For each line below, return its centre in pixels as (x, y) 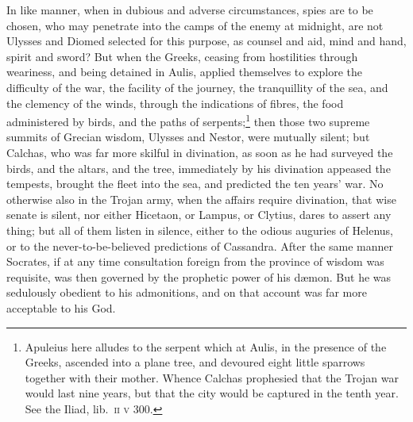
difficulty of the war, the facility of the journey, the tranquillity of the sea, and (197, 87)
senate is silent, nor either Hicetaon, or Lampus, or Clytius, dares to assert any (199, 215)
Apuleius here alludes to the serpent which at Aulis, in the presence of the (206, 346)
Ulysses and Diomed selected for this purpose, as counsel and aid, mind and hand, (206, 41)
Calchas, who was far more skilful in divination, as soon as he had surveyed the (200, 152)
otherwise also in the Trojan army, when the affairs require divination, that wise (201, 199)
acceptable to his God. (61, 307)
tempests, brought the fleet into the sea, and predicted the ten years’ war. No (195, 184)
